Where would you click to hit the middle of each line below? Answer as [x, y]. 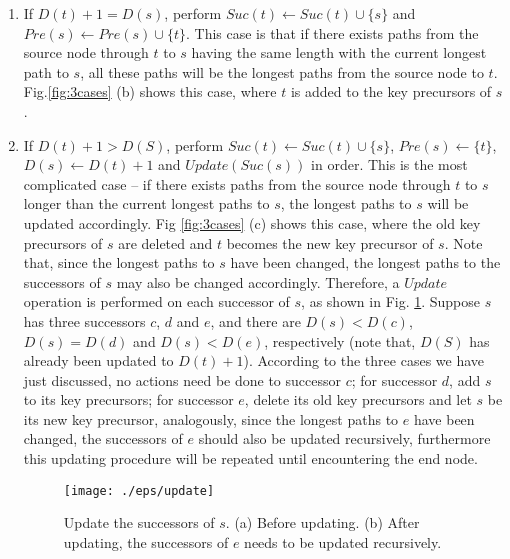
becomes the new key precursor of [330, 242]
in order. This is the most [389, 164]
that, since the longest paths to [119, 262]
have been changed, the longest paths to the [365, 262]
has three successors [84, 320]
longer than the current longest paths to [146, 203]
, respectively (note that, [340, 340]
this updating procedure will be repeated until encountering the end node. [250, 458]
